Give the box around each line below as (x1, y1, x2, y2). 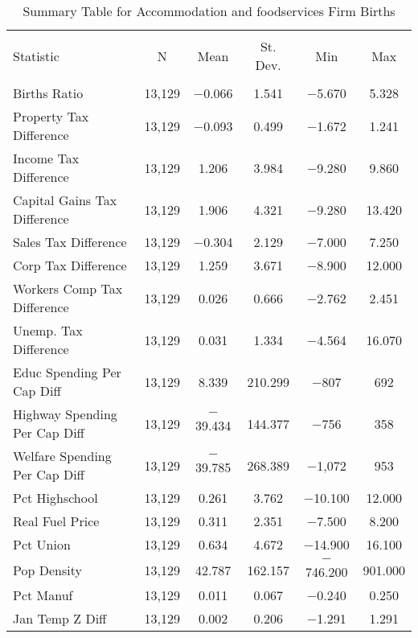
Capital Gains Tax (13, 191, 117, 209)
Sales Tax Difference (13, 233, 127, 251)
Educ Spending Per (13, 363, 121, 381)
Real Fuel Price (13, 512, 100, 530)
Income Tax (13, 149, 80, 167)
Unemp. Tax (13, 321, 83, 340)
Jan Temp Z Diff (13, 609, 107, 628)
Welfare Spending (13, 447, 112, 465)
